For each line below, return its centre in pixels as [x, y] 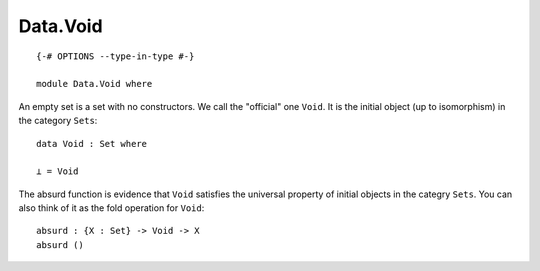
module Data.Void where [94, 84]
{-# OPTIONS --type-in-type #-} [115, 56]
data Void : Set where [92, 143]
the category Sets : [58, 121]
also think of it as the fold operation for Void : [111, 208]
